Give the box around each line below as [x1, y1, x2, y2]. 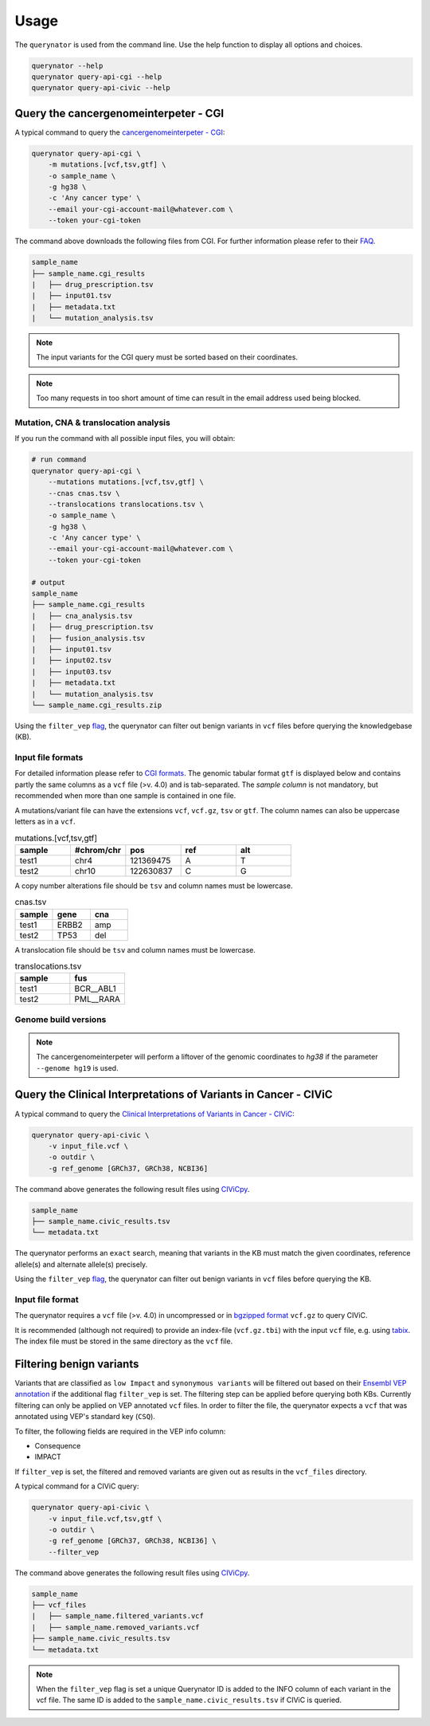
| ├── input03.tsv [31, 666, 111, 676]
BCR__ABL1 [74, 983, 117, 994]
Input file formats [14, 752, 84, 763]
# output [31, 578, 66, 587]
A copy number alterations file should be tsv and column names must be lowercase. [14, 881, 293, 891]
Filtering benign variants [14, 1357, 139, 1370]
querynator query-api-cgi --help [31, 72, 162, 81]
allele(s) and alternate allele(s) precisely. [14, 1260, 148, 1269]
